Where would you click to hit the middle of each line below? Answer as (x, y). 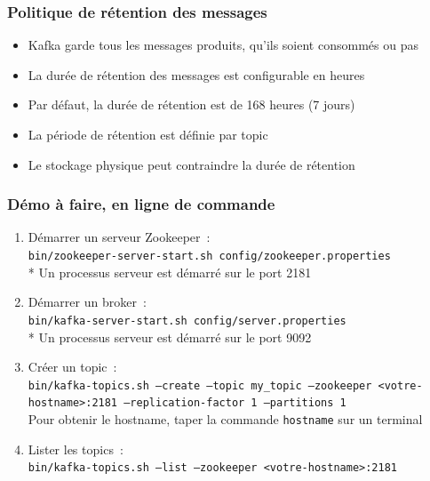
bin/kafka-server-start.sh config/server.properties (187, 321)
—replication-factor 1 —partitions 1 (235, 403)
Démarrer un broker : (87, 302)
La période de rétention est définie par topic (148, 134)
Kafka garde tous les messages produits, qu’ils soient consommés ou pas (223, 45)
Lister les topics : (76, 449)
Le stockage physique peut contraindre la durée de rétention (191, 164)
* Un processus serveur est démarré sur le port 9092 (170, 337)
